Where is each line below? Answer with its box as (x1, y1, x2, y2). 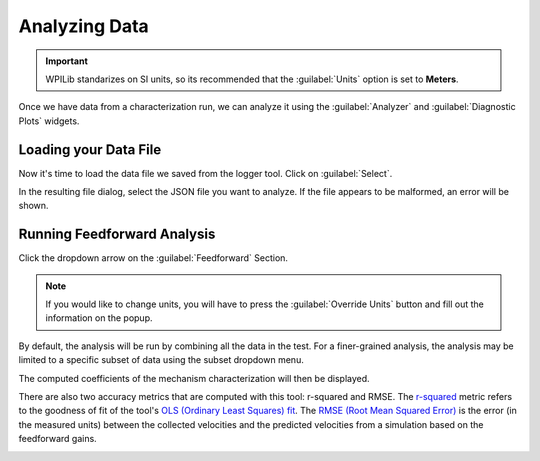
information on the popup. (45, 312, 154, 324)
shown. (18, 200, 49, 212)
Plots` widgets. (18, 115, 80, 127)
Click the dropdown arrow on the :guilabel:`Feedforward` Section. (18, 252, 289, 264)
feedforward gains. (18, 433, 97, 445)
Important (45, 55, 89, 67)
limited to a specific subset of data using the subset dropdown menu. (18, 354, 304, 366)
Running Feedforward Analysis (18, 226, 216, 243)
